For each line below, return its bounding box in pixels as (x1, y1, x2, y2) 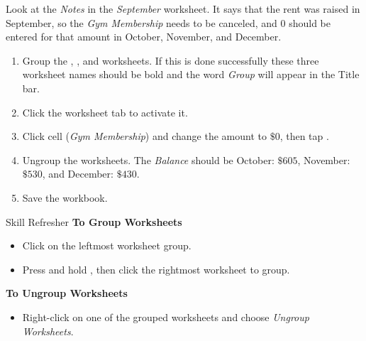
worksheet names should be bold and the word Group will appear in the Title (22, 67, 360, 82)
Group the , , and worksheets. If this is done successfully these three (22, 53, 319, 67)
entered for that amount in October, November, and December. (6, 29, 282, 44)
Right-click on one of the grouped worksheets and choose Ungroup (22, 309, 309, 324)
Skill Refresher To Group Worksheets (6, 214, 182, 229)
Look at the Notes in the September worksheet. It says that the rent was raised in (6, 1, 360, 16)
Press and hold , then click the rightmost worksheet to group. (22, 261, 290, 276)
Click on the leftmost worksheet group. (22, 238, 192, 253)
